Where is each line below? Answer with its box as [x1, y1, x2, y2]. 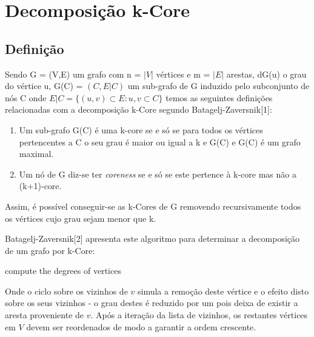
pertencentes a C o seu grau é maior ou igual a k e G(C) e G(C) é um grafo [19, 135, 301, 148]
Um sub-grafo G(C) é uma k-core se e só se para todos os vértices [19, 123, 263, 136]
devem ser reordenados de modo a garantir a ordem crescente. [26, 320, 256, 333]
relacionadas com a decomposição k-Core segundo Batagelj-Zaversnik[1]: [5, 103, 272, 116]
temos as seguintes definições [165, 91, 273, 104]
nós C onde [5, 91, 47, 104]
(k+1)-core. [19, 179, 62, 192]
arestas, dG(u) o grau [226, 67, 307, 80]
